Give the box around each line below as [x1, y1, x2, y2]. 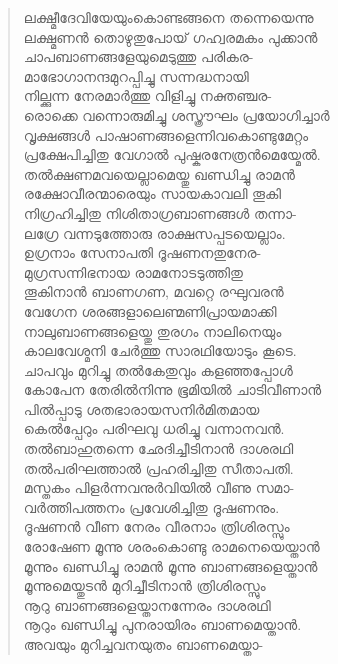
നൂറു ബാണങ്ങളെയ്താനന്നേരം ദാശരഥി [23, 594, 271, 615]
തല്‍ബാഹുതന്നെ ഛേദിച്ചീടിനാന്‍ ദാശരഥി [23, 438, 294, 459]
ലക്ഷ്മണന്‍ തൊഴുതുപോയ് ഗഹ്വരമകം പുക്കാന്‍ [23, 26, 318, 47]
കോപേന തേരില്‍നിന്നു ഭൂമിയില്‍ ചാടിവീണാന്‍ [23, 379, 322, 400]
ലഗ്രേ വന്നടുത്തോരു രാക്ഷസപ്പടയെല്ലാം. [23, 222, 286, 243]
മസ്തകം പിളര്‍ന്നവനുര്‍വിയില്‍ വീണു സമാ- [23, 477, 295, 498]
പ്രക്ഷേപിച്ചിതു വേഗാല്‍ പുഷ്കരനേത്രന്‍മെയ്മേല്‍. [23, 144, 321, 165]
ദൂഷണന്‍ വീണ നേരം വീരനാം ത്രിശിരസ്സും [23, 516, 290, 537]
